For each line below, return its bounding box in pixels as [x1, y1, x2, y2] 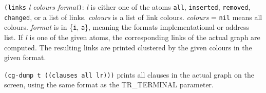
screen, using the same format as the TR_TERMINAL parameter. [4, 79, 214, 90]
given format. [4, 52, 46, 63]
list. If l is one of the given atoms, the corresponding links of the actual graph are [4, 31, 260, 42]
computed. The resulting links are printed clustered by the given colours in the [4, 42, 252, 52]
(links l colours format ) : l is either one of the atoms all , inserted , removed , [4, 2, 251, 12]
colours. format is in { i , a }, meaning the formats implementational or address [4, 22, 250, 32]
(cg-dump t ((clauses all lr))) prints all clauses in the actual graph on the [4, 69, 254, 80]
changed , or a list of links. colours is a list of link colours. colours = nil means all [4, 11, 262, 22]
